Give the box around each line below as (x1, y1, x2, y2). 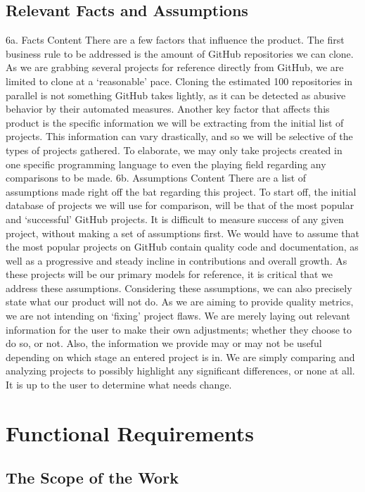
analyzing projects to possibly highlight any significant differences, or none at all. (6, 363, 355, 378)
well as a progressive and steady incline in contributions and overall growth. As (6, 253, 347, 267)
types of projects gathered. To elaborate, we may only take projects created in (6, 142, 342, 157)
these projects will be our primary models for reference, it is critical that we (6, 267, 333, 282)
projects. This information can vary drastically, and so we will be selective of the (6, 129, 353, 144)
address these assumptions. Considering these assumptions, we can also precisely (6, 280, 352, 295)
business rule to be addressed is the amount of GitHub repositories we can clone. (6, 46, 354, 61)
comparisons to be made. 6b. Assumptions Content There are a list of (6, 170, 307, 185)
